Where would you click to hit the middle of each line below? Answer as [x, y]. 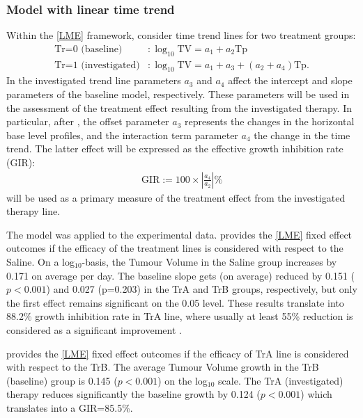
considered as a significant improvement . [94, 330]
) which [316, 394]
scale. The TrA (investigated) [281, 380]
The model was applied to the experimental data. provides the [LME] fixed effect [179, 234]
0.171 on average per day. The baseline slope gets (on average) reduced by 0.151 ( [181, 275]
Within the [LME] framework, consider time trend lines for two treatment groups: [181, 35]
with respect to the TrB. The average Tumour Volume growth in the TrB [163, 367]
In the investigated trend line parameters [94, 80]
